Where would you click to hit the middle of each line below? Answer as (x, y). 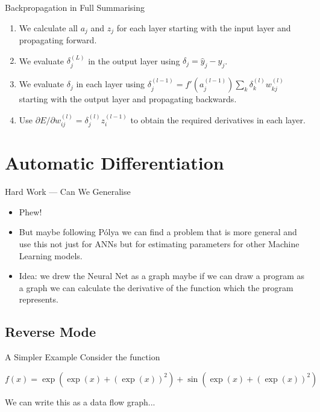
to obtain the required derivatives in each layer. (218, 119)
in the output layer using (134, 60)
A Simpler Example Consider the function (83, 357)
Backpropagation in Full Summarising (75, 7)
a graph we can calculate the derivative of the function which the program (156, 287)
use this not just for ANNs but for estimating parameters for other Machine (159, 243)
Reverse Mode (51, 332)
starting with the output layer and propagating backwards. (128, 99)
